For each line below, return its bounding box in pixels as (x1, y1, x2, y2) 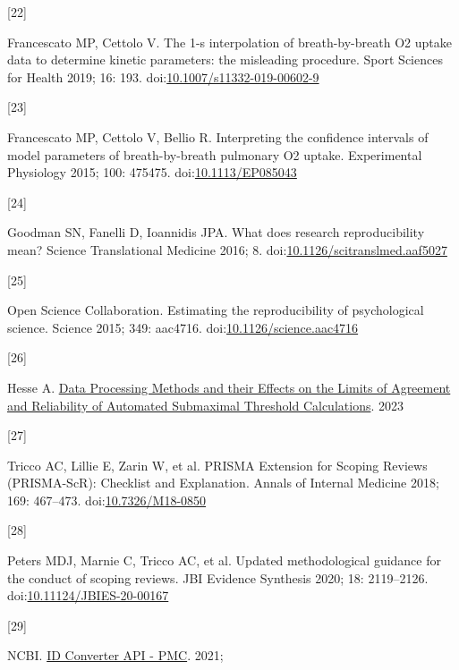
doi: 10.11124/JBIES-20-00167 (7, 586, 169, 605)
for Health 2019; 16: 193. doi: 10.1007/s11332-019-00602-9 (7, 67, 319, 86)
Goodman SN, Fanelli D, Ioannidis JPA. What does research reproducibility (7, 223, 425, 242)
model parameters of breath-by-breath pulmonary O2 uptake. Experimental (7, 145, 422, 164)
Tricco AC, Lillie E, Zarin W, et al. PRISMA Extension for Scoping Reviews (7, 455, 428, 474)
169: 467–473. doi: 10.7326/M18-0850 (7, 490, 207, 509)
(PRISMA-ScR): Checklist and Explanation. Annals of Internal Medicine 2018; (7, 473, 439, 492)
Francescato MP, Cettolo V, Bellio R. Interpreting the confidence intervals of (7, 127, 429, 146)
